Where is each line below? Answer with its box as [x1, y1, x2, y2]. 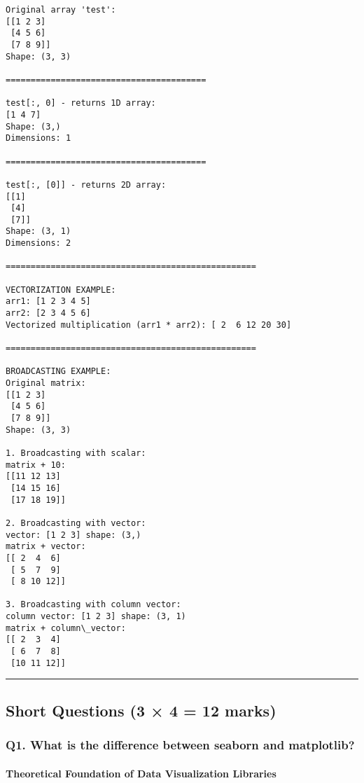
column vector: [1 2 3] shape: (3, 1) [6, 611, 186, 622]
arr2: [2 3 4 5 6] [6, 308, 91, 319]
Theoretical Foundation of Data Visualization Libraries [6, 765, 276, 780]
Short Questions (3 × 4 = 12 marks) [6, 699, 276, 721]
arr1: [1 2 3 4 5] [6, 296, 91, 307]
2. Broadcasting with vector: [6, 518, 146, 528]
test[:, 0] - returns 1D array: [6, 98, 156, 109]
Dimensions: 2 [6, 238, 71, 249]
